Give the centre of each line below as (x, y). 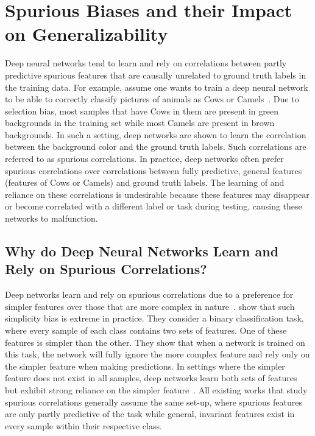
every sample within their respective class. (83, 425)
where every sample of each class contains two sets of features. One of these (146, 330)
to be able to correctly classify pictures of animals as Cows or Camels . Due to (152, 99)
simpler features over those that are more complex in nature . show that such (150, 306)
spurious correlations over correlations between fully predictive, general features (154, 170)
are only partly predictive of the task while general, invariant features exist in (150, 414)
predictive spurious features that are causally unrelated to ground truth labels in (156, 75)
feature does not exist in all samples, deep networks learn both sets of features (151, 378)
